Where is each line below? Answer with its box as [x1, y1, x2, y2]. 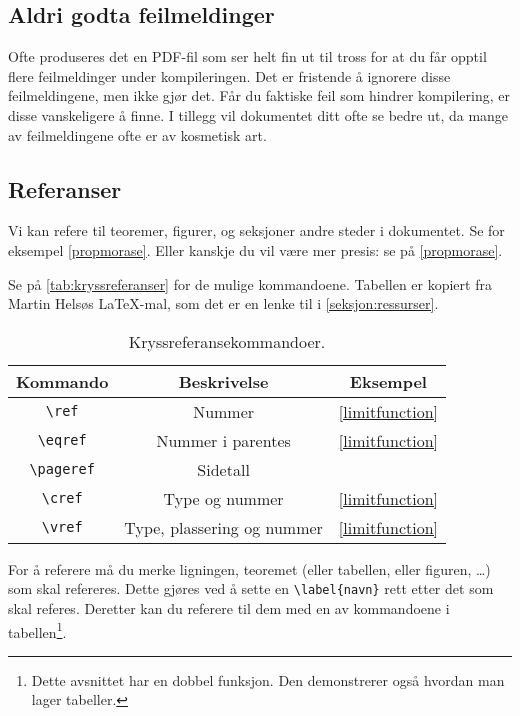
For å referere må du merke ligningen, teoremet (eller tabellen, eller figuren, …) [8, 558, 491, 579]
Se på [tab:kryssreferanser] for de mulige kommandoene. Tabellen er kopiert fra [8, 273, 492, 294]
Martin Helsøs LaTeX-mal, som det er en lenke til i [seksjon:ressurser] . [8, 293, 439, 314]
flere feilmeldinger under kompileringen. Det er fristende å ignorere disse [8, 65, 451, 86]
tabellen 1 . [8, 618, 67, 642]
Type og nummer [163, 486, 284, 510]
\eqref [37, 432, 87, 449]
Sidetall [197, 457, 250, 481]
